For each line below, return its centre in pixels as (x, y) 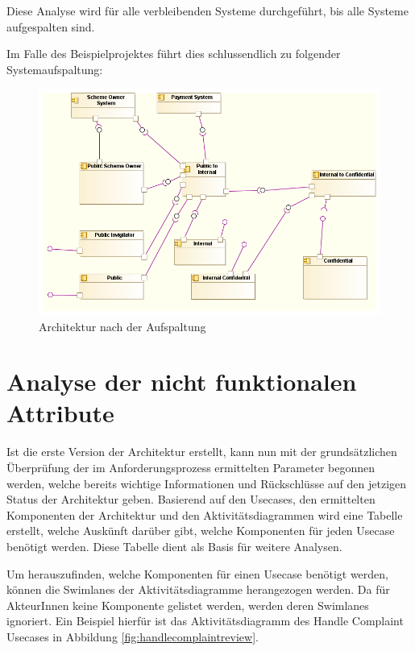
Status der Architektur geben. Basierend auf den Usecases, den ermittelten (191, 499)
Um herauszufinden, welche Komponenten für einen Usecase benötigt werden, (197, 573)
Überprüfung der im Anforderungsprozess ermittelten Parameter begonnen (191, 467)
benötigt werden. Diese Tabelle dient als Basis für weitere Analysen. (174, 546)
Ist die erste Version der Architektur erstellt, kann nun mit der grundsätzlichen (202, 452)
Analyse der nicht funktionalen (182, 381)
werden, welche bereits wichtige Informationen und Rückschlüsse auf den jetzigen (207, 483)
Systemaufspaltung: (55, 69)
